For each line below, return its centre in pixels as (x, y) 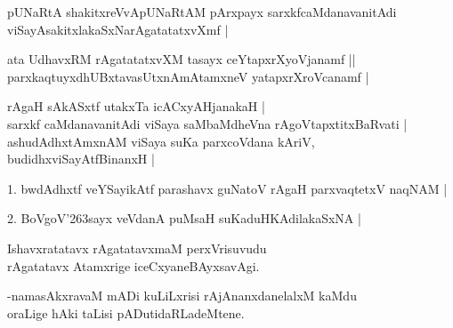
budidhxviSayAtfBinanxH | (81, 159)
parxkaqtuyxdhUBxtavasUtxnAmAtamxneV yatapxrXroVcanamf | (188, 76)
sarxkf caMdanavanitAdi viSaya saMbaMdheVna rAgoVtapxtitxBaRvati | (207, 123)
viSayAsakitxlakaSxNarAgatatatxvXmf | (118, 29)
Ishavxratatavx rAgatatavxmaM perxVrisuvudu (137, 248)
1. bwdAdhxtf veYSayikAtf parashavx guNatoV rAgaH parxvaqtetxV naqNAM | (227, 188)
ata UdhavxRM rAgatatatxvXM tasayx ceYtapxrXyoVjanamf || (182, 59)
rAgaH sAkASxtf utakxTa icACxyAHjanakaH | (136, 106)
